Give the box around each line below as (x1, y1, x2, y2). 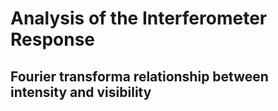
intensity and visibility (10, 83, 152, 101)
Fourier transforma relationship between (10, 68, 269, 85)
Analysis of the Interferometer (10, 7, 268, 30)
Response (10, 28, 96, 51)
